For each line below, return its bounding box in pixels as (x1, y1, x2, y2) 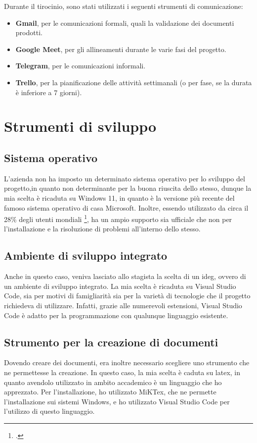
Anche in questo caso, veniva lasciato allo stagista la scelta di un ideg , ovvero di (4, 271, 246, 281)
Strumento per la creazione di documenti (4, 334, 218, 349)
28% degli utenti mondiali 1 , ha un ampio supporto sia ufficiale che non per (4, 213, 232, 224)
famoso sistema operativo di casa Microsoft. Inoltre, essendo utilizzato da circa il (4, 202, 249, 213)
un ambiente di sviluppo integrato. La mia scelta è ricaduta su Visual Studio (4, 280, 236, 291)
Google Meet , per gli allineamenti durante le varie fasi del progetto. (15, 44, 226, 54)
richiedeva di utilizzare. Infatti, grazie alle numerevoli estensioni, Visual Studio (4, 300, 242, 310)
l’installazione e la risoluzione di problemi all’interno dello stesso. (4, 223, 201, 234)
